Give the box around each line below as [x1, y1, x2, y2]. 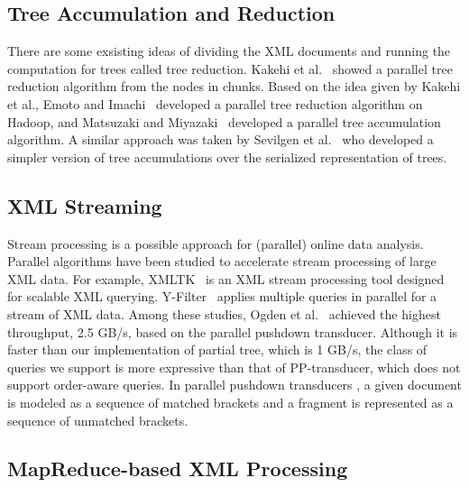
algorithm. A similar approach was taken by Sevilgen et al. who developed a [7, 130, 434, 149]
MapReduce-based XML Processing [7, 455, 348, 482]
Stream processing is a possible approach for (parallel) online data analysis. [7, 234, 424, 253]
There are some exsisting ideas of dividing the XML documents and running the [7, 41, 451, 60]
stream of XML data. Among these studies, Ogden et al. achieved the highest [7, 304, 441, 323]
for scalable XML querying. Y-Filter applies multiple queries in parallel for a [7, 287, 437, 306]
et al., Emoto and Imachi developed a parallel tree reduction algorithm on [7, 94, 423, 113]
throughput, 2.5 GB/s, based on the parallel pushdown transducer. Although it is [7, 322, 458, 341]
